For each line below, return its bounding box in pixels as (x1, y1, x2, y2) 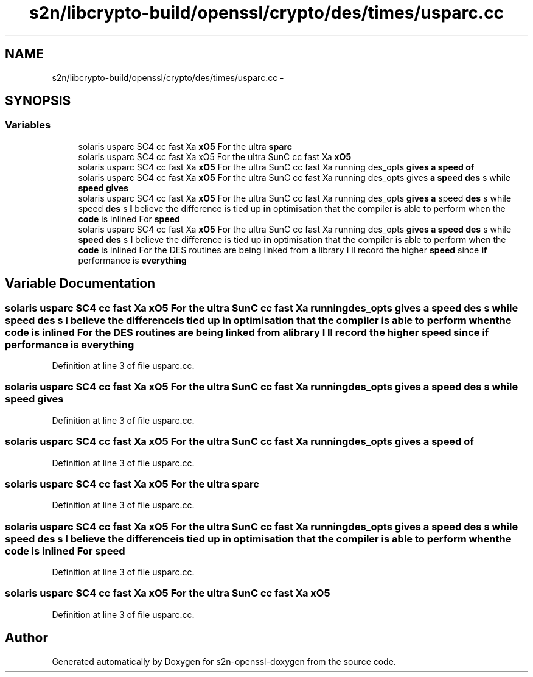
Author (5, 630, 48, 646)
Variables (5, 119, 51, 132)
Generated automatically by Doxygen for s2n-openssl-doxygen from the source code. (52, 656, 396, 667)
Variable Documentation (5, 276, 156, 292)
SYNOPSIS (5, 93, 71, 109)
